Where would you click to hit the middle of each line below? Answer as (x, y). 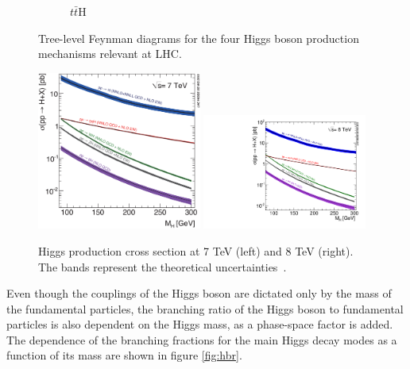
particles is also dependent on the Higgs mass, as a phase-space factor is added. (200, 324)
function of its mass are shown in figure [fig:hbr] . (124, 355)
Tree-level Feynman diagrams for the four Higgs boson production (199, 38)
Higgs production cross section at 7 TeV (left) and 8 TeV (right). (196, 250)
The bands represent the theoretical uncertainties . (162, 266)
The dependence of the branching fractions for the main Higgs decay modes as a (202, 339)
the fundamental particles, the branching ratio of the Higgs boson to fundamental (205, 308)
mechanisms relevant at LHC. (110, 54)
